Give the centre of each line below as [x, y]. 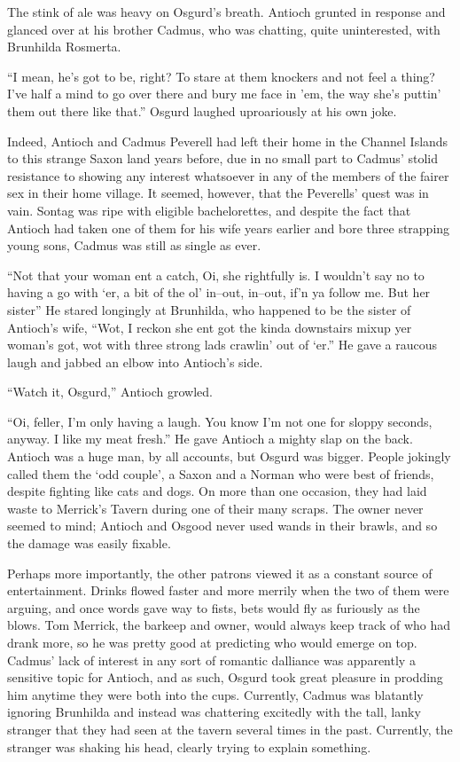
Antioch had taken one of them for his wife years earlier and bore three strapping [229, 228]
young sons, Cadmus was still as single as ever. [134, 245]
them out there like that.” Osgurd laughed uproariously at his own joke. [202, 110]
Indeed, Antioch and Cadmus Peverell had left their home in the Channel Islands [228, 141]
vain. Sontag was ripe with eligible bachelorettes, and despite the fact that [209, 210]
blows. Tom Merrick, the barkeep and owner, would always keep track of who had [229, 625]
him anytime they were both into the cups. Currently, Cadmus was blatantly [215, 694]
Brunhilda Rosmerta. [64, 47]
